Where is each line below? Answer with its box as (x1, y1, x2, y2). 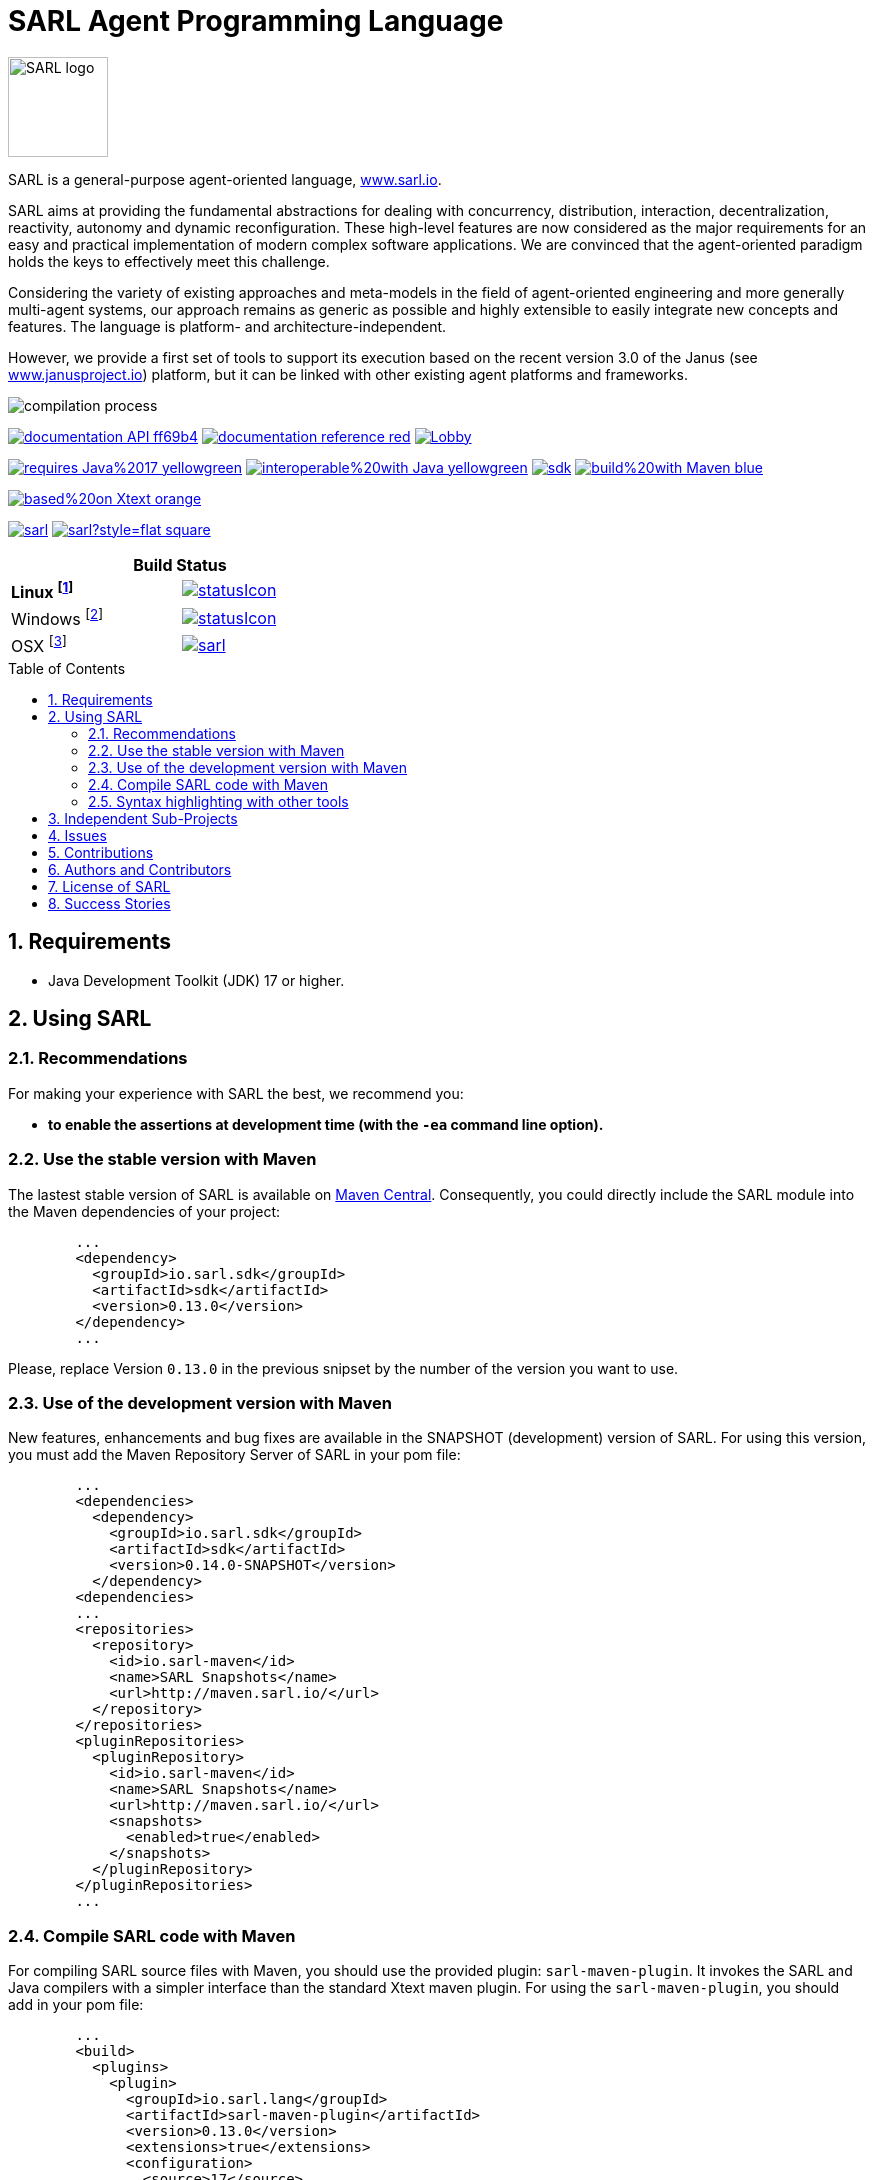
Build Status (133, 554, 227, 575)
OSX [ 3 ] (11, 633, 67, 657)
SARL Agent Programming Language (8, 4, 504, 38)
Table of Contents (8, 659, 126, 677)
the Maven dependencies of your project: (8, 1202, 281, 1220)
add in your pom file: (8, 1996, 144, 2014)
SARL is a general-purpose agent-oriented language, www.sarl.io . (8, 170, 442, 188)
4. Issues (48, 826, 107, 844)
